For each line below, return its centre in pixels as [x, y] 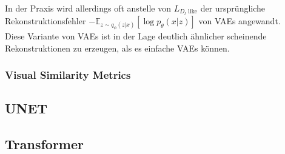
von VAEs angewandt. [240, 20]
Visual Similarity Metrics [68, 75]
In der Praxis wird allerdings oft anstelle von [88, 8]
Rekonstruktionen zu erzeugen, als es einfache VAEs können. [117, 48]
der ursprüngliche [233, 8]
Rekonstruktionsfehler [45, 20]
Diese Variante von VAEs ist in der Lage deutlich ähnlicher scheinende [136, 35]
